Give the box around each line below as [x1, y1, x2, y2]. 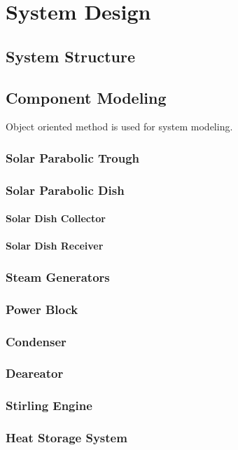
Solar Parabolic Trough [6, 149, 140, 166]
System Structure [6, 45, 136, 67]
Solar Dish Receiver [6, 238, 104, 253]
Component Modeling [6, 86, 167, 108]
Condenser [6, 332, 66, 350]
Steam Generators [6, 268, 110, 285]
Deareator [6, 364, 64, 382]
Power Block [6, 300, 78, 318]
